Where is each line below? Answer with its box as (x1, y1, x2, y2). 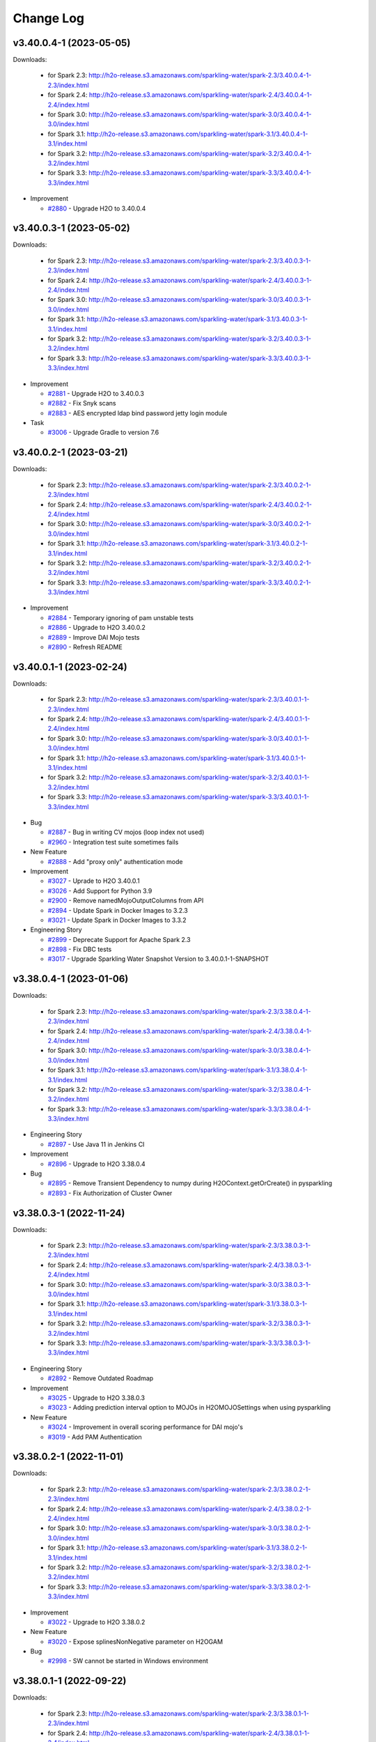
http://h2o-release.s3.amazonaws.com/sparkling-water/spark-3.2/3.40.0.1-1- (88, 773, 310, 782)
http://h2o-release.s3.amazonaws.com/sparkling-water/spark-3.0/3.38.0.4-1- (88, 1046, 311, 1055)
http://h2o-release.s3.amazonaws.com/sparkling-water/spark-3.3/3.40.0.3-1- (88, 354, 311, 362)
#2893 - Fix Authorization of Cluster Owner (47, 1189, 173, 1197)
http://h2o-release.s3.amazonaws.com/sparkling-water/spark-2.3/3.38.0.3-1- (88, 1241, 311, 1250)
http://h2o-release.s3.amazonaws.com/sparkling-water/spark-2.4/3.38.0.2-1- (88, 1504, 312, 1513)
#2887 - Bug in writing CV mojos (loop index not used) (47, 828, 205, 836)
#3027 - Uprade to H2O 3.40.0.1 (47, 877, 140, 885)
